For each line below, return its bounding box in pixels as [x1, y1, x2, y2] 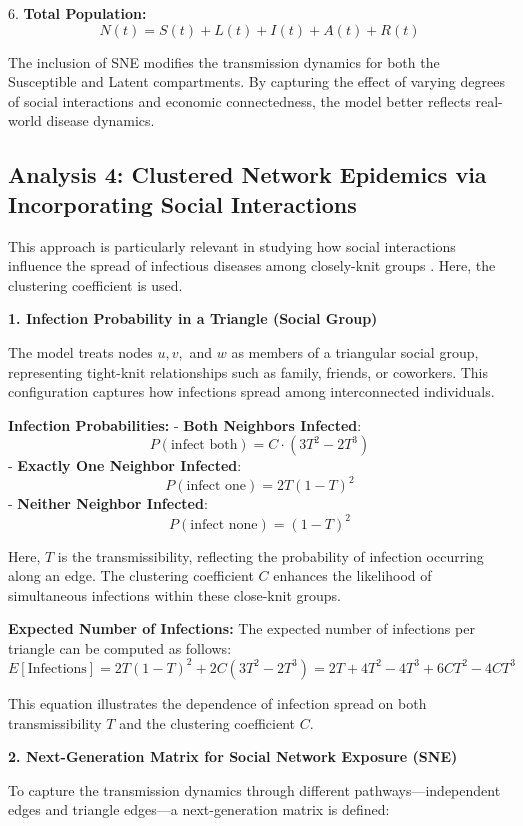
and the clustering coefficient [119, 712, 296, 733]
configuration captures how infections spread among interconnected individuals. [8, 381, 495, 402]
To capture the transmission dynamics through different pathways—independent [8, 779, 501, 800]
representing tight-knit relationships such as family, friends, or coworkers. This [8, 361, 489, 382]
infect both [170, 438, 238, 453]
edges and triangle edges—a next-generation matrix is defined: [8, 799, 390, 820]
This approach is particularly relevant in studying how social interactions [8, 235, 456, 256]
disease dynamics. [46, 110, 155, 131]
